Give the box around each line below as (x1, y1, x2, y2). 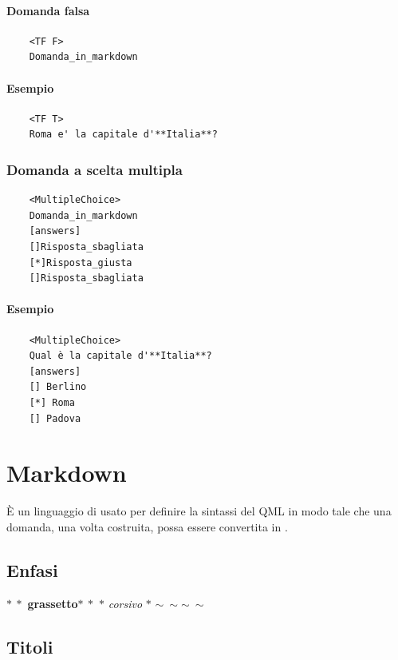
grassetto (27, 594, 78, 611)
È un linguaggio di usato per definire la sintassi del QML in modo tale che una (6, 503, 392, 519)
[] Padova (29, 412, 81, 424)
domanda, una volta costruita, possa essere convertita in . (6, 518, 288, 535)
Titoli (6, 634, 53, 658)
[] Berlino (29, 381, 87, 393)
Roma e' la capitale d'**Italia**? (29, 129, 218, 141)
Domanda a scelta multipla (6, 159, 183, 179)
